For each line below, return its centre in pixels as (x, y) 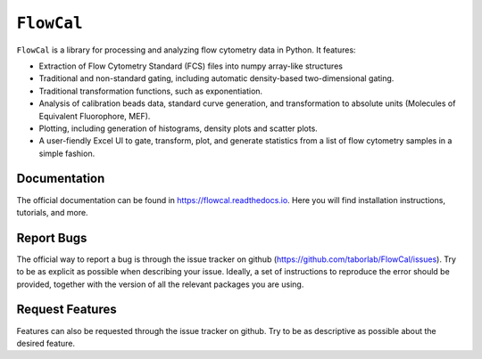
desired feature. (46, 343)
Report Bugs (52, 237)
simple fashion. (67, 153)
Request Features (66, 310)
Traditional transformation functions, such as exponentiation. (151, 91)
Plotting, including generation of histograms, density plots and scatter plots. (179, 128)
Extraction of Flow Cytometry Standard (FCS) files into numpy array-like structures (191, 66)
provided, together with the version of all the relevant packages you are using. (160, 284)
